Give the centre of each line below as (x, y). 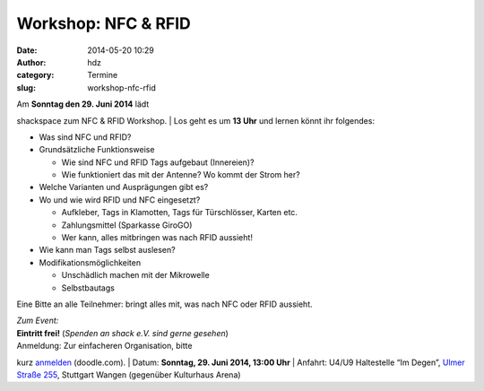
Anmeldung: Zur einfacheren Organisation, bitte (104, 346)
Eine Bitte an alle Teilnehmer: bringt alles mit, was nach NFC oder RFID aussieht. (164, 304)
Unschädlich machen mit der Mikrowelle (135, 275)
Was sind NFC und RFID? (85, 137)
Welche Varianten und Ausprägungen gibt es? (124, 187)
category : (35, 75)
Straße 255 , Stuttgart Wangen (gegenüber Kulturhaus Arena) (129, 374)
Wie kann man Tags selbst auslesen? (107, 250)
